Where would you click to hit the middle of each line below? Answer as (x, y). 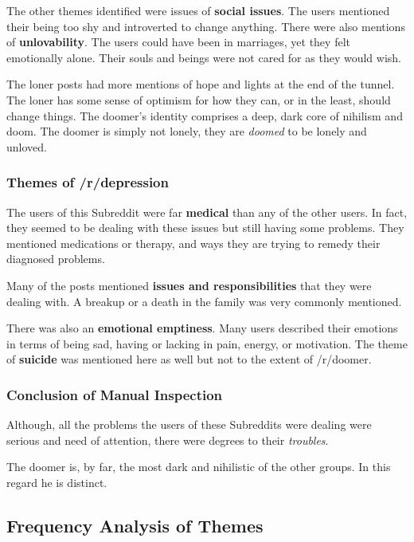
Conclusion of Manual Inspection (115, 394)
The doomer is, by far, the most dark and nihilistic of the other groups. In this (199, 467)
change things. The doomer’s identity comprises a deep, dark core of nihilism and (205, 115)
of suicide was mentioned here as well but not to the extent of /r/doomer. (189, 359)
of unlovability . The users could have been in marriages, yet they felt (178, 42)
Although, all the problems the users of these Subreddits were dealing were (189, 424)
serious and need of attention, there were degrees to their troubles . (168, 440)
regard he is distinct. (57, 482)
